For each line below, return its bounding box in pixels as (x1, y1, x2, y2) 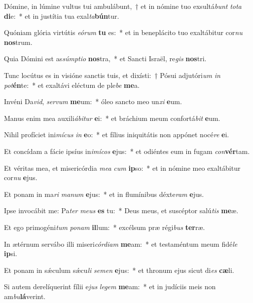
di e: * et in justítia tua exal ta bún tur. (4, 10, 119, 21)
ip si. (4, 248, 17, 259)
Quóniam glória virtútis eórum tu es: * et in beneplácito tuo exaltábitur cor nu (4, 27, 243, 38)
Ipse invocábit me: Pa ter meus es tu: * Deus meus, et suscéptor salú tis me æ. (4, 205, 239, 216)
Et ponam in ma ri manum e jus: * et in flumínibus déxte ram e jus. (4, 189, 204, 199)
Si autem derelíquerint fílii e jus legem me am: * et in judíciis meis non (4, 281, 216, 292)
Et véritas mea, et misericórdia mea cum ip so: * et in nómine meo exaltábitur (4, 162, 241, 173)
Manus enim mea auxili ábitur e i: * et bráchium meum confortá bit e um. (4, 113, 220, 123)
